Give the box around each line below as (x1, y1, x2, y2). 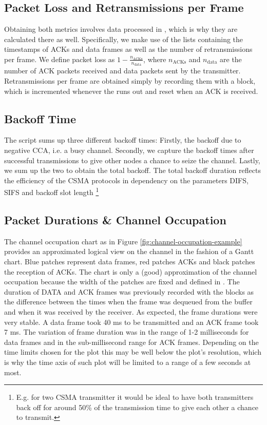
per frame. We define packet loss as (4, 53, 115, 64)
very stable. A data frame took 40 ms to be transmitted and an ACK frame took (4, 316, 259, 327)
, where (143, 53, 166, 64)
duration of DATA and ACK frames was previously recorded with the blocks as (4, 286, 254, 297)
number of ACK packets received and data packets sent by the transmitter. (4, 65, 241, 76)
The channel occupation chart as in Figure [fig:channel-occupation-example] (4, 236, 242, 246)
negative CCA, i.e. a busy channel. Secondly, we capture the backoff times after (4, 145, 254, 156)
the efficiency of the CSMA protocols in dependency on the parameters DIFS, (4, 175, 249, 185)
